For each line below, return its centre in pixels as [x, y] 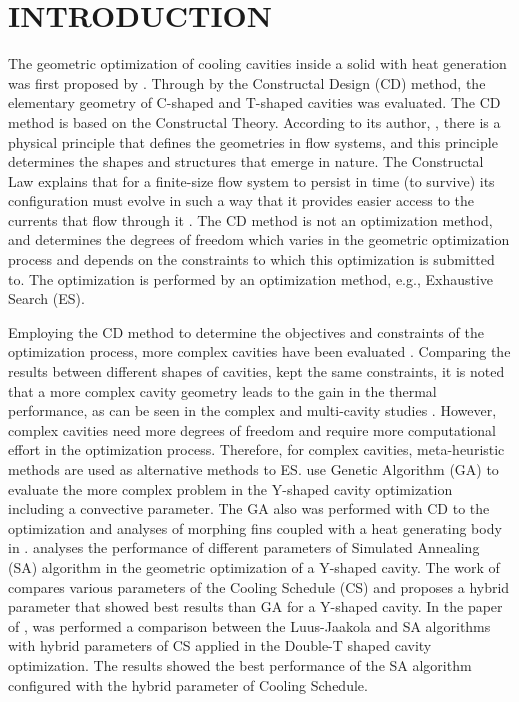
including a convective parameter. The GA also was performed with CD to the [249, 508]
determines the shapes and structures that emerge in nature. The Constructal [246, 161]
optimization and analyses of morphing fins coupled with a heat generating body [255, 527]
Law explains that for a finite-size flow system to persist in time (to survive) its [251, 180]
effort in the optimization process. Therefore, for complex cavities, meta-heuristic [256, 449]
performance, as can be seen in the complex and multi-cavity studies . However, [252, 410]
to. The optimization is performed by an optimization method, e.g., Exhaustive [251, 278]
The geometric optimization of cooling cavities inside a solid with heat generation [257, 63]
